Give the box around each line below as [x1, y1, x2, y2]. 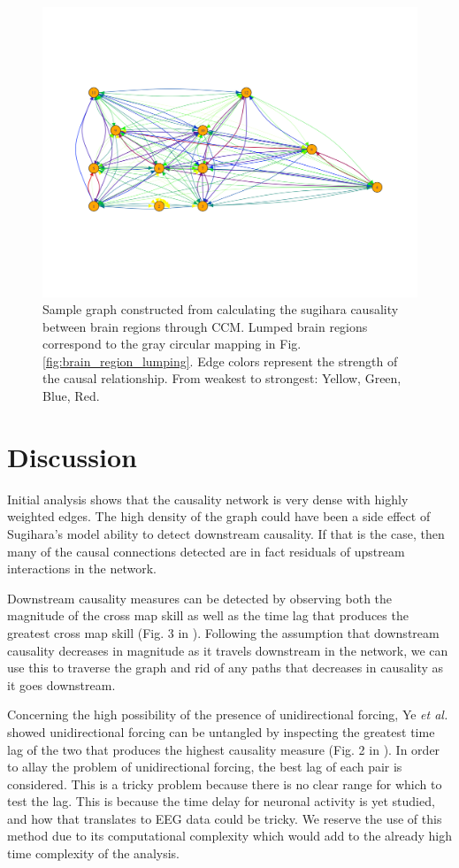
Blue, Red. [42, 387, 100, 405]
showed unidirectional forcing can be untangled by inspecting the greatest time [7, 722, 435, 741]
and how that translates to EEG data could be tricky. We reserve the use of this [7, 809, 442, 827]
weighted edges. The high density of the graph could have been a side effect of [7, 507, 431, 526]
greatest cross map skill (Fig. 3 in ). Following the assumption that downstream [7, 623, 440, 641]
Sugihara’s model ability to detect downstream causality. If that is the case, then [7, 524, 445, 542]
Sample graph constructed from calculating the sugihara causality [42, 300, 399, 319]
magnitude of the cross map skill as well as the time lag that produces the [7, 606, 409, 625]
